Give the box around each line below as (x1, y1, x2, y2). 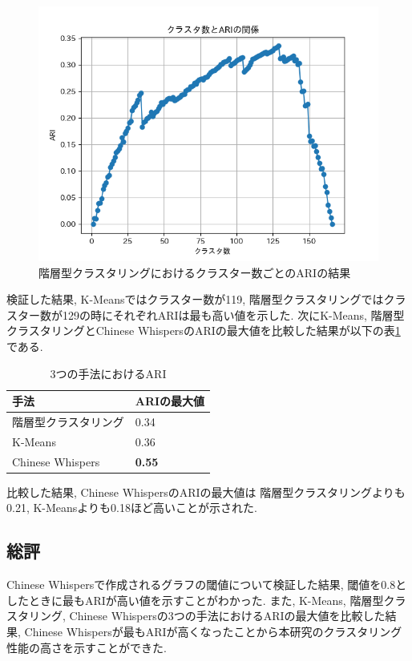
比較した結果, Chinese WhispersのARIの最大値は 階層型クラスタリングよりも (6, 483, 406, 500)
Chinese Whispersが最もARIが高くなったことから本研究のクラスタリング (24, 623, 402, 639)
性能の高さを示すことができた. (6, 639, 167, 655)
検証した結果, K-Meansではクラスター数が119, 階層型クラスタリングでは (6, 291, 384, 308)
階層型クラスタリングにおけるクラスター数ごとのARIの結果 (38, 264, 351, 280)
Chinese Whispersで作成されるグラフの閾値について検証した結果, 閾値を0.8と (6, 576, 407, 593)
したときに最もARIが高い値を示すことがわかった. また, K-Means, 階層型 (6, 591, 384, 608)
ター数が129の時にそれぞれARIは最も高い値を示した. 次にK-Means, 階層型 (17, 306, 405, 323)
